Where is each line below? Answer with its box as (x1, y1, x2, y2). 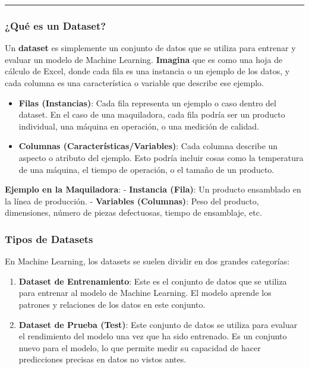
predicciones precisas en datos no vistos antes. (18, 353, 187, 365)
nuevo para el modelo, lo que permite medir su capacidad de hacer (18, 341, 261, 354)
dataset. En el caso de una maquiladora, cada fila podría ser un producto (18, 108, 285, 121)
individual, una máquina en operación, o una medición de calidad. (18, 119, 259, 132)
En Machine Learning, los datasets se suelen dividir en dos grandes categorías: (5, 255, 290, 267)
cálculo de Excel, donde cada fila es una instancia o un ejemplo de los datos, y (5, 65, 290, 77)
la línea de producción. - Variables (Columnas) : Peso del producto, (5, 194, 259, 207)
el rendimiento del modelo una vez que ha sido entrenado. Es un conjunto (18, 330, 287, 342)
